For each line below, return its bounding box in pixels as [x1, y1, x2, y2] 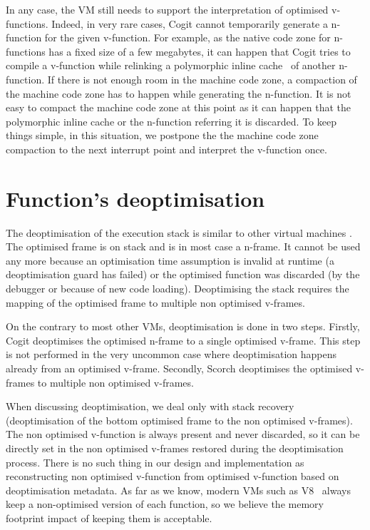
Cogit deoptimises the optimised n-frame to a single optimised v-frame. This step [6, 332, 361, 347]
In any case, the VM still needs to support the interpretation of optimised [6, 2, 329, 16]
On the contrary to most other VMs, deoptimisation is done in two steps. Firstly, [6, 319, 360, 334]
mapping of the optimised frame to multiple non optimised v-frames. [6, 295, 305, 310]
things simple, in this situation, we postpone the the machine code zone [6, 128, 319, 143]
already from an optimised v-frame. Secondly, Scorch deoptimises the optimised [6, 361, 353, 375]
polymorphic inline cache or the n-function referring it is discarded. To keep [6, 113, 336, 128]
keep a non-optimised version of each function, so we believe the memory [6, 496, 324, 511]
